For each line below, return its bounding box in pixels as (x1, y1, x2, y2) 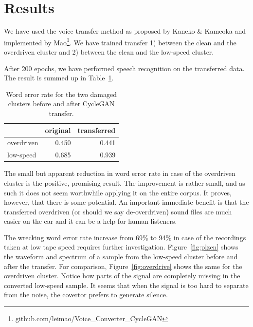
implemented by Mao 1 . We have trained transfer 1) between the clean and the (4, 36, 236, 47)
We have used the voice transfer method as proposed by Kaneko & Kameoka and (4, 26, 246, 36)
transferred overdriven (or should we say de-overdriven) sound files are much (4, 206, 232, 216)
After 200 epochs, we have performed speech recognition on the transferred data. (4, 63, 245, 73)
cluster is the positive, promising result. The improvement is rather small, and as (4, 177, 245, 188)
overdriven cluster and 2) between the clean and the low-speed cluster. (4, 46, 214, 57)
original (45, 125, 71, 135)
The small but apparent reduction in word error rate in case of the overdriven (4, 168, 235, 178)
